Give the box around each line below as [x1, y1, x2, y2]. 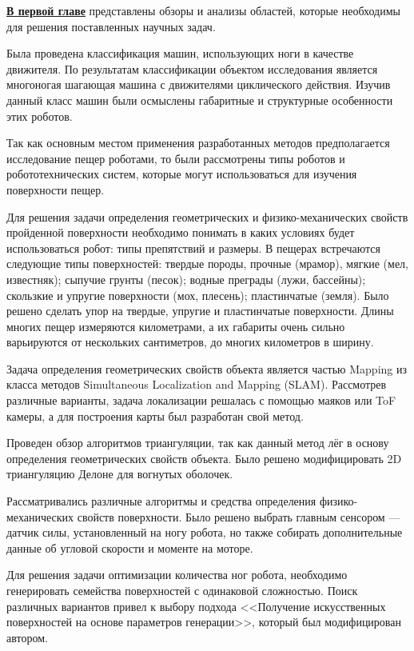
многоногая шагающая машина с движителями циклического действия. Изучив [6, 76, 391, 93]
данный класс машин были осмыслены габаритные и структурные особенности [6, 91, 393, 108]
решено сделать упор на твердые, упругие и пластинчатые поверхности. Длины [6, 302, 394, 319]
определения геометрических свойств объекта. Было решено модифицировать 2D [6, 449, 402, 466]
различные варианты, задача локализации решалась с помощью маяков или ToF [6, 392, 396, 409]
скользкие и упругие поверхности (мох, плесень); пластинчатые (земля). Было [6, 286, 389, 303]
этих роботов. [6, 107, 73, 124]
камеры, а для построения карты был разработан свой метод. [6, 407, 304, 424]
